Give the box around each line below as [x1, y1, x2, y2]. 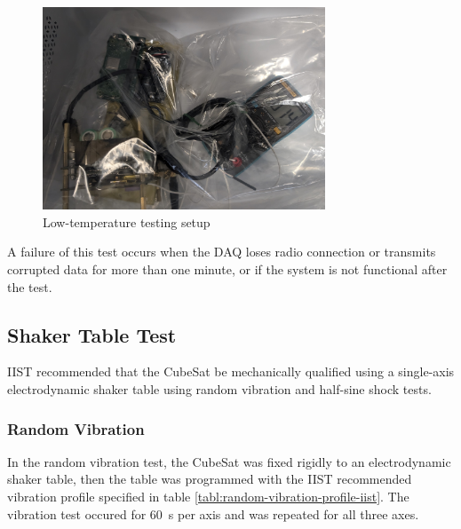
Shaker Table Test [7, 320, 177, 348]
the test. [7, 277, 52, 296]
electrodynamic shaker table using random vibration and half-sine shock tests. [7, 380, 432, 399]
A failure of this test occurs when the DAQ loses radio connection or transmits [7, 242, 436, 261]
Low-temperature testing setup [43, 212, 211, 231]
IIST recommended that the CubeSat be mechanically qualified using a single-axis [7, 362, 455, 381]
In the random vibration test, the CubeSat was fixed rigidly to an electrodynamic [7, 452, 451, 470]
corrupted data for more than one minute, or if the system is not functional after [7, 260, 448, 279]
